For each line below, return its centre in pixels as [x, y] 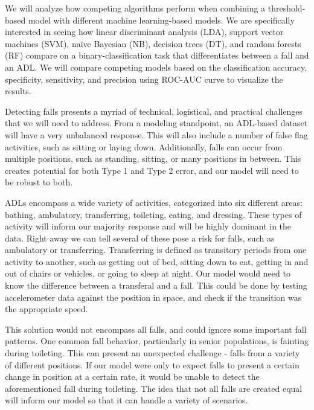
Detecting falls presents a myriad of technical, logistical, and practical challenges [154, 111]
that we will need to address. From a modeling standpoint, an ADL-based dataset [156, 123]
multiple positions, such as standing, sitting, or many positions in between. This [153, 159]
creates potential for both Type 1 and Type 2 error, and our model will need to [152, 170]
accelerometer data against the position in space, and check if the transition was [153, 297]
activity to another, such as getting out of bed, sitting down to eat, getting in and [157, 261]
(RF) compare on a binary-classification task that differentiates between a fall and [157, 55]
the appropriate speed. [46, 309]
